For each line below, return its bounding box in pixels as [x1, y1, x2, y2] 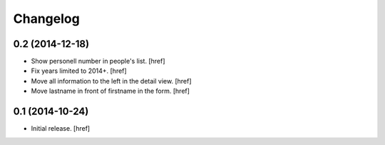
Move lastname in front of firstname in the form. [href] [31, 86, 190, 96]
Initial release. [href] [31, 124, 91, 133]
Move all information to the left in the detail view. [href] [31, 76, 192, 85]
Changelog [13, 11, 80, 26]
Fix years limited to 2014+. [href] [31, 66, 128, 75]
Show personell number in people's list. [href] [31, 57, 165, 66]
